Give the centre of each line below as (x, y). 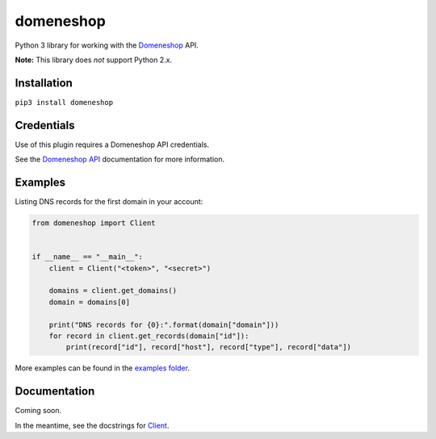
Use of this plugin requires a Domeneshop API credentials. (112, 144)
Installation (44, 83)
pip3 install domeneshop (64, 102)
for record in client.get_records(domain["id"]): (149, 336)
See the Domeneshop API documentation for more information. (120, 159)
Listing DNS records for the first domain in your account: (109, 202)
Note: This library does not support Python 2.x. (94, 60)
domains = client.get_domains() (113, 291)
